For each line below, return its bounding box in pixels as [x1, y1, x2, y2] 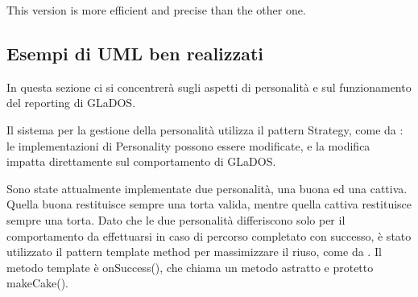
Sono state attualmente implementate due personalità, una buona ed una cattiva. [6, 179, 408, 196]
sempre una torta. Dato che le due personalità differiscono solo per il [6, 211, 346, 228]
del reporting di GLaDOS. [6, 94, 136, 111]
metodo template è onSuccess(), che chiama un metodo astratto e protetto [6, 258, 374, 275]
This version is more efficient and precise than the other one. [6, 2, 306, 18]
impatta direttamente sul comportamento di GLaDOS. [6, 153, 276, 170]
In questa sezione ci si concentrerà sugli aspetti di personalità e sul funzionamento [6, 78, 412, 95]
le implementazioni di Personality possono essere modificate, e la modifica [6, 137, 370, 154]
